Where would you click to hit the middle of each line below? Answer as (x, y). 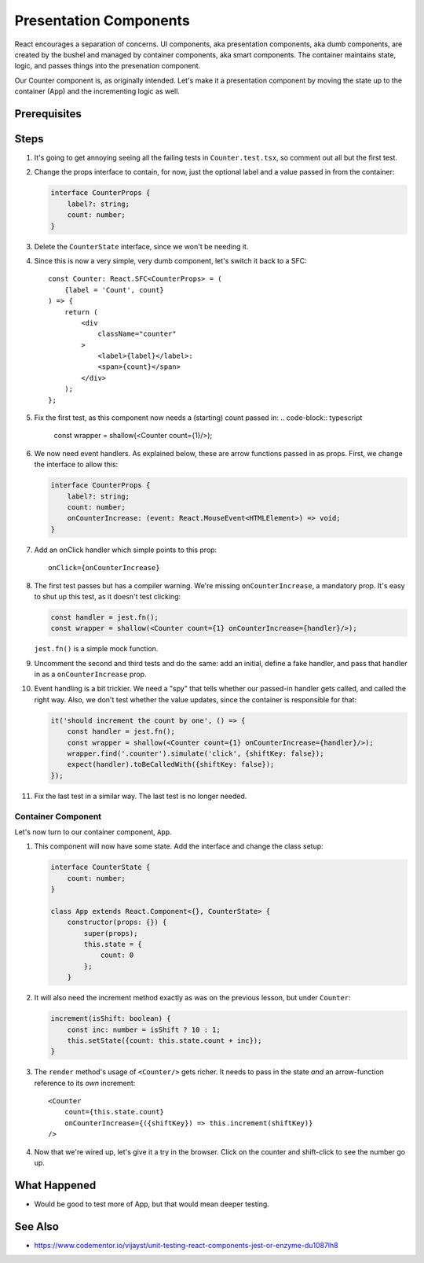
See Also (37, 1226)
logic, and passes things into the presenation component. (108, 66)
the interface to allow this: (76, 465)
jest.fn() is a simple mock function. (96, 649)
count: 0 (117, 955)
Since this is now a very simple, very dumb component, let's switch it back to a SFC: (171, 260)
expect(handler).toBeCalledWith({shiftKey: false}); (171, 764)
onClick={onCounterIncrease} (104, 568)
